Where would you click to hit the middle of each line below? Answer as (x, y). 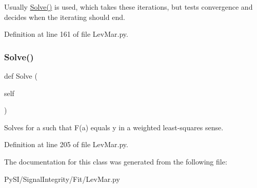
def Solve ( (21, 76)
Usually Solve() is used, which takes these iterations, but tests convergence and (128, 7)
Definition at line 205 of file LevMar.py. (66, 144)
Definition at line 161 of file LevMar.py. (66, 34)
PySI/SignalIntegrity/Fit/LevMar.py (62, 179)
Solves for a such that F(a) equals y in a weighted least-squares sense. (114, 127)
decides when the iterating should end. (65, 17)
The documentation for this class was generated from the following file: (116, 161)
